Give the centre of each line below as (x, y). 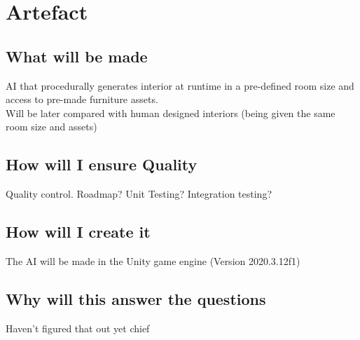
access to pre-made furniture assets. (82, 99)
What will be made (77, 56)
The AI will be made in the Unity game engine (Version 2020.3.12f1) (153, 260)
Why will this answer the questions (136, 298)
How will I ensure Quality (102, 164)
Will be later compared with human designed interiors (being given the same (171, 113)
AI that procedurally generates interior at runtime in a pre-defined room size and (180, 85)
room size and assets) (51, 127)
